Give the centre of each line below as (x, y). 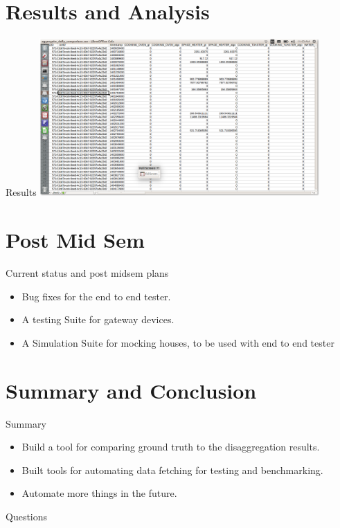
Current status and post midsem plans (87, 273)
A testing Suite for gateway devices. (98, 319)
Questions (27, 517)
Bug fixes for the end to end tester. (96, 296)
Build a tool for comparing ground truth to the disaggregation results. (171, 447)
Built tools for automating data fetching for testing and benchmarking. (172, 470)
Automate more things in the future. (99, 493)
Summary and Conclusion (131, 390)
